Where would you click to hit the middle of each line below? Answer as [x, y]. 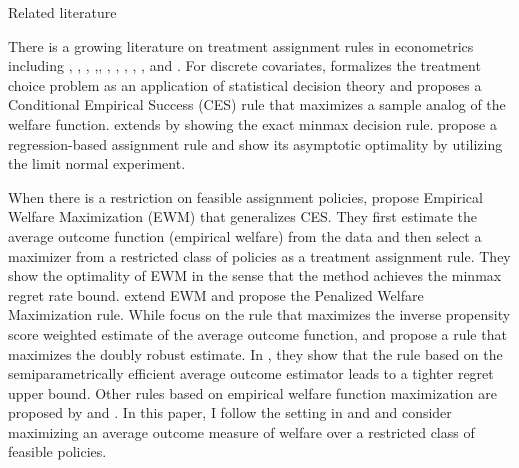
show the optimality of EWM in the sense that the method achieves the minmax [255, 275]
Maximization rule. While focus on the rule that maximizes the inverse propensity [259, 314]
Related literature [62, 12]
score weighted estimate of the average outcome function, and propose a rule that [257, 333]
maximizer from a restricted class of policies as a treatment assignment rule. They [259, 255]
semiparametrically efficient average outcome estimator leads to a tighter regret [251, 373]
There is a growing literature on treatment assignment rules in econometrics [241, 45]
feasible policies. [57, 451]
